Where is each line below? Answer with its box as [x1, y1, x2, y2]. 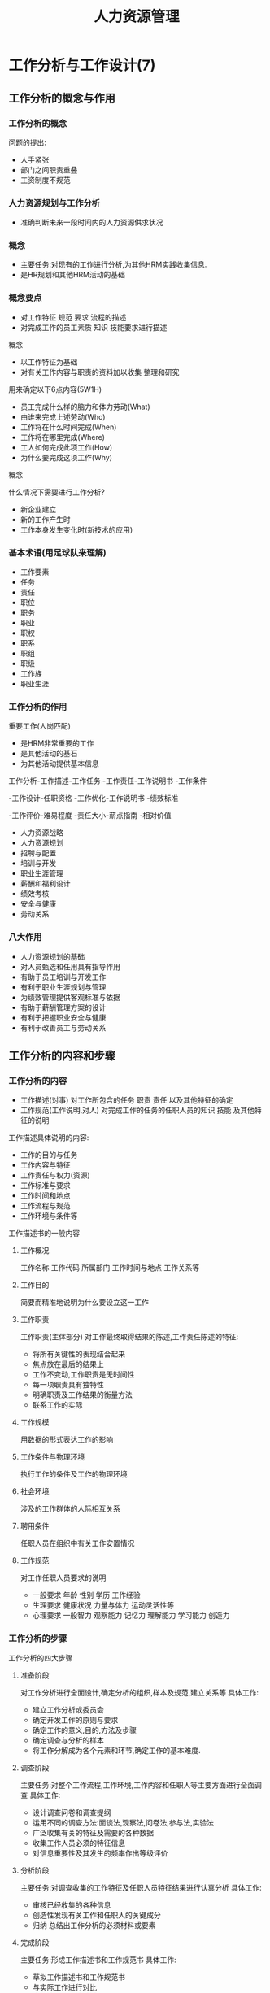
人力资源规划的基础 [20, 951, 85, 961]
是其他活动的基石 [20, 749, 78, 759]
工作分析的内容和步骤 [8, 1049, 115, 1063]
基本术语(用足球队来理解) [8, 546, 107, 558]
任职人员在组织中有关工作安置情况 [20, 1538, 135, 1548]
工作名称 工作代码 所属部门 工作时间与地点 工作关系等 [20, 1263, 200, 1273]
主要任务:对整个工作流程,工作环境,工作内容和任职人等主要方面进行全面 [20, 1780, 255, 1790]
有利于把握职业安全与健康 [20, 1012, 107, 1022]
